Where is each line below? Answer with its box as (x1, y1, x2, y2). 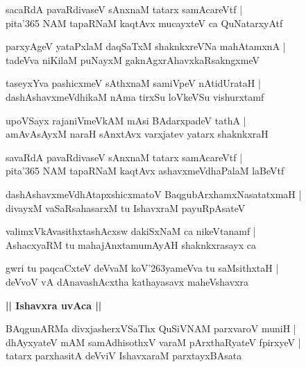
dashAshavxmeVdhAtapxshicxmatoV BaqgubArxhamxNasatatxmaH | (6, 186, 302, 201)
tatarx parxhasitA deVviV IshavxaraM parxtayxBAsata (6, 348, 242, 363)
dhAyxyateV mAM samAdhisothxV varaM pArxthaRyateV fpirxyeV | (6, 334, 301, 349)
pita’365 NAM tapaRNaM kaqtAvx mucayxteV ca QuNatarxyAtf (6, 15, 283, 30)
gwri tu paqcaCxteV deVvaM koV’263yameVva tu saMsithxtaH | (6, 261, 279, 275)
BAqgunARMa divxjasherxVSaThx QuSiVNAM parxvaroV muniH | (6, 321, 296, 336)
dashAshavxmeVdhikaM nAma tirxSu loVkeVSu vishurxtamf (6, 89, 264, 104)
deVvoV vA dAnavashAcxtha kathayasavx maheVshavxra (6, 274, 248, 288)
